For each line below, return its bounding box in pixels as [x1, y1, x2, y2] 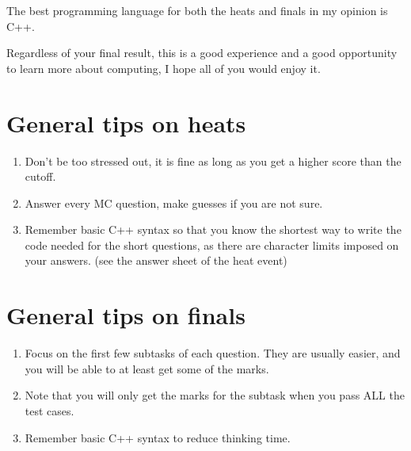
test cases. [25, 402, 74, 419]
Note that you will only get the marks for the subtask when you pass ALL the [25, 387, 405, 403]
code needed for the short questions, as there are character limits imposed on [25, 236, 399, 253]
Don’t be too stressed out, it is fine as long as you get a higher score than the [25, 152, 401, 169]
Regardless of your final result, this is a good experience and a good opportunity [6, 44, 398, 61]
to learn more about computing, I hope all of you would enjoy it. [6, 59, 321, 76]
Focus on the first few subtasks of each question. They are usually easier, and [25, 345, 401, 361]
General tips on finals [6, 299, 245, 331]
